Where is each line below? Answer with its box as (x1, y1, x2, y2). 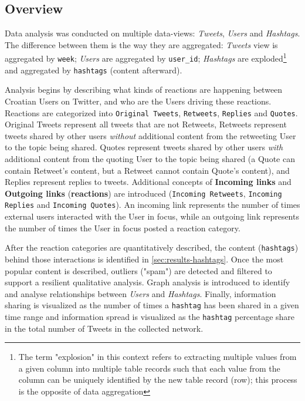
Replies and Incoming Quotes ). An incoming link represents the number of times (5, 198, 300, 211)
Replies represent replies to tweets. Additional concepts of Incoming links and (5, 176, 292, 188)
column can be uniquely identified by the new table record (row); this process (18, 373, 297, 386)
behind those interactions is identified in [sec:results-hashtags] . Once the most (5, 252, 284, 265)
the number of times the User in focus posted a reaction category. (5, 221, 240, 234)
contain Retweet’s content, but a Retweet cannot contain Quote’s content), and (5, 164, 290, 176)
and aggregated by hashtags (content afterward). (5, 63, 182, 76)
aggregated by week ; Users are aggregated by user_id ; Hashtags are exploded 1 (5, 50, 287, 65)
